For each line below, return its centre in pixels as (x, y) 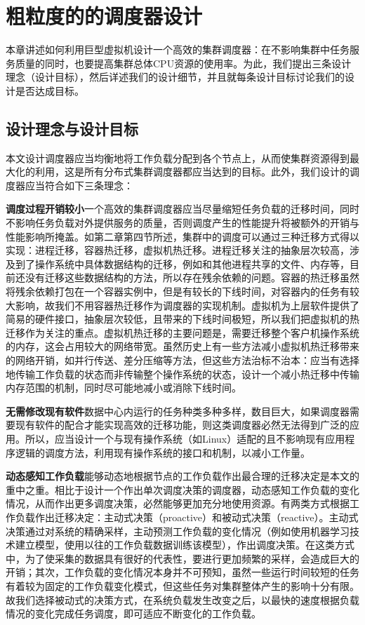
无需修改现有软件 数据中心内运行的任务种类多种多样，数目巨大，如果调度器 (178, 411)
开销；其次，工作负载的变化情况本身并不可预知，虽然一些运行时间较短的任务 (182, 572)
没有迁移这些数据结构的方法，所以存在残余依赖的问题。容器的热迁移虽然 (192, 277)
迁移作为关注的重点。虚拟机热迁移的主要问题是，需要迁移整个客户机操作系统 (182, 332)
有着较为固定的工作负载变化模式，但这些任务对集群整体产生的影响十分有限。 (182, 585)
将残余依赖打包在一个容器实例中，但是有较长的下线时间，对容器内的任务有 (178, 291)
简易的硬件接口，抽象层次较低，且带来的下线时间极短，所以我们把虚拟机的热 (182, 319)
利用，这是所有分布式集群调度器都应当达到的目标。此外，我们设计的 (192, 172)
